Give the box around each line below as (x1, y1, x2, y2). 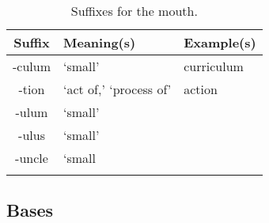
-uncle (15, 149, 48, 167)
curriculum (184, 57, 244, 75)
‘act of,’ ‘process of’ (63, 80, 172, 98)
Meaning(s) (63, 33, 136, 51)
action (184, 80, 218, 98)
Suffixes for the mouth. (70, 2, 198, 20)
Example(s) (184, 33, 256, 51)
